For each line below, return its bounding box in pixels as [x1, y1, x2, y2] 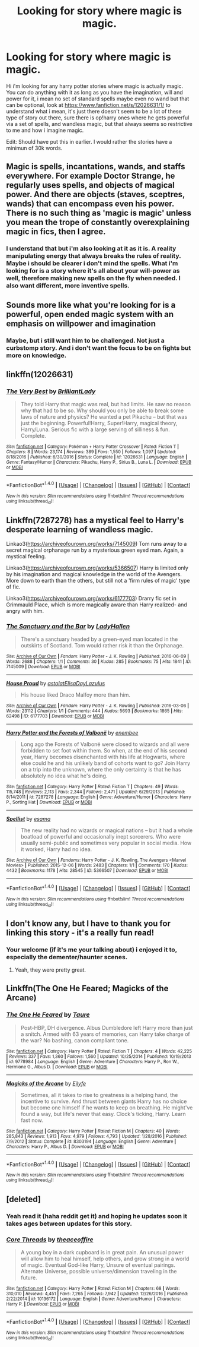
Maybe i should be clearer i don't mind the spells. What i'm [6, 260, 178, 268]
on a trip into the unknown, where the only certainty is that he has [20, 766, 182, 773]
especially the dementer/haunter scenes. [6, 953, 128, 961]
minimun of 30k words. [6, 144, 63, 151]
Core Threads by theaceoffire [6, 1235, 94, 1244]
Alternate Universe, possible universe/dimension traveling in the [20, 1268, 177, 1275]
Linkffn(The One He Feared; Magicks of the [6, 984, 169, 994]
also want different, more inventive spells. [6, 282, 130, 290]
